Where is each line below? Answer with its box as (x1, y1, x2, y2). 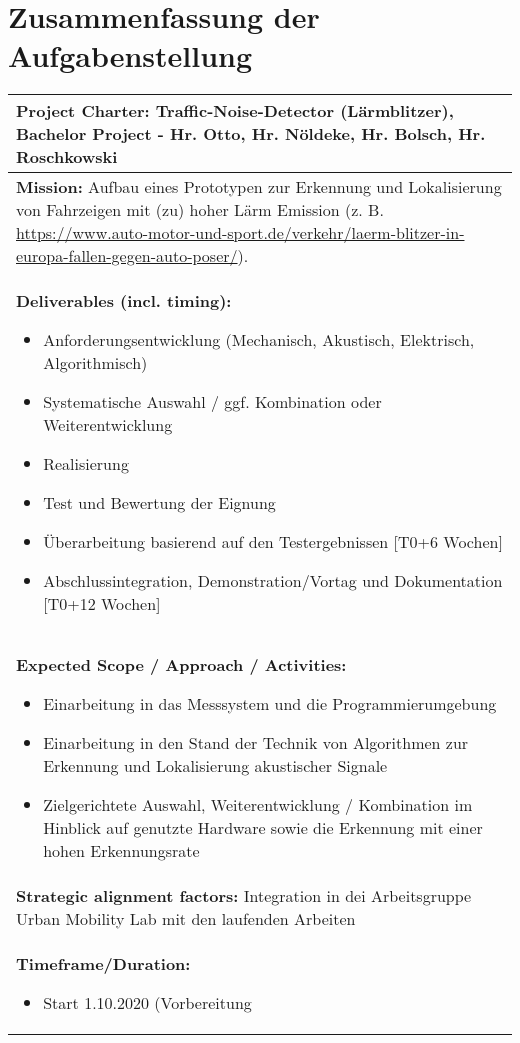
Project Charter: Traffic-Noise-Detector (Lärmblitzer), (16, 99, 454, 123)
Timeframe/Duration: (16, 952, 191, 976)
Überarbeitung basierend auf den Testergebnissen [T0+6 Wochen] (43, 530, 503, 554)
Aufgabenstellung (8, 35, 253, 76)
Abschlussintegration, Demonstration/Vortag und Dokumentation (43, 569, 503, 593)
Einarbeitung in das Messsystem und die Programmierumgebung (43, 692, 497, 716)
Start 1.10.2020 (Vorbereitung (43, 991, 252, 1015)
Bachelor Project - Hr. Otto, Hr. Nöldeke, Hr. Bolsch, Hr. (16, 122, 486, 146)
